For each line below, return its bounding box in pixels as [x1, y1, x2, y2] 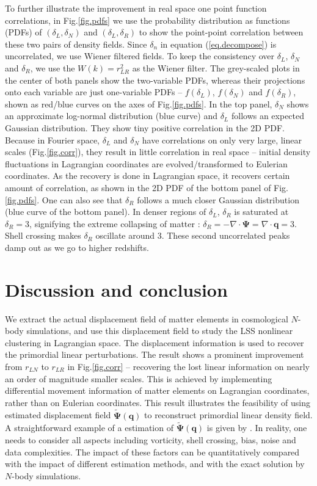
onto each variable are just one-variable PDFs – [5, 85, 183, 98]
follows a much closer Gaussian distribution [137, 193, 299, 206]
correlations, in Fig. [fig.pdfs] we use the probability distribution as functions [5, 13, 290, 26]
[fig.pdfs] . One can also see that [5, 193, 123, 206]
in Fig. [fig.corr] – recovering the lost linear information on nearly [67, 360, 310, 372]
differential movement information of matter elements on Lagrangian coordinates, [5, 384, 310, 397]
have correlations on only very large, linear [142, 133, 302, 146]
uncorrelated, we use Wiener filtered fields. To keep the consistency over [5, 49, 275, 62]
